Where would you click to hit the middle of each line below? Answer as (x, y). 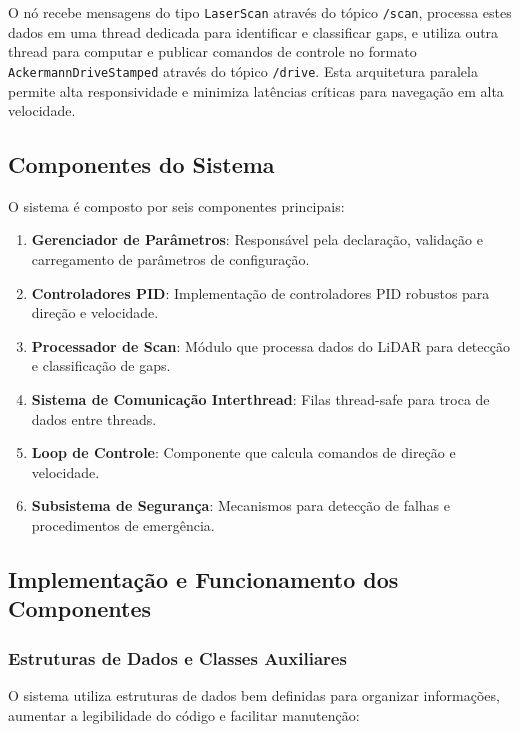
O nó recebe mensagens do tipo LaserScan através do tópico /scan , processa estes (260, 12)
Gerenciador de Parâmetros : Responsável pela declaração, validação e (257, 239)
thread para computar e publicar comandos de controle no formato (212, 51)
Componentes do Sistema (141, 164)
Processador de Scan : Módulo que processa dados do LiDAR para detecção (270, 345)
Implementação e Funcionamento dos (203, 579)
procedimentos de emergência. (123, 525)
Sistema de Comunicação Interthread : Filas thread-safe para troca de (260, 399)
